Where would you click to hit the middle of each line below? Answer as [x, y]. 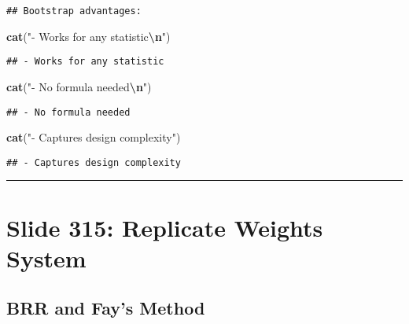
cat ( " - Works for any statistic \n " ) [88, 36]
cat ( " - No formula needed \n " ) [79, 86]
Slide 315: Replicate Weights [165, 227]
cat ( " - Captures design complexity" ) [94, 137]
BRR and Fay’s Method [106, 308]
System [46, 258]
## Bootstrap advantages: [74, 11]
